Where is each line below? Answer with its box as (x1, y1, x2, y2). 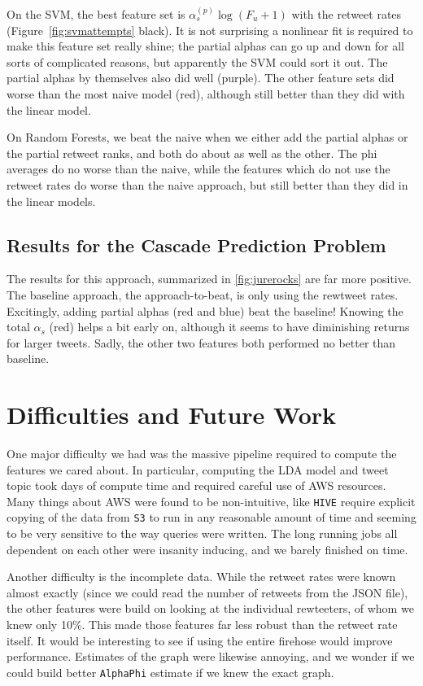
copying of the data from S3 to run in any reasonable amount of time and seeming (7, 509, 416, 526)
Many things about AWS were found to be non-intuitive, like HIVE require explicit (7, 492, 416, 509)
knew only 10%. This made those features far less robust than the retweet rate (7, 616, 398, 633)
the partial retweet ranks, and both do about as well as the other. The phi (7, 144, 377, 161)
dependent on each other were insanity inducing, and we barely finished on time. (7, 540, 408, 557)
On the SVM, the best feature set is (7, 6, 185, 22)
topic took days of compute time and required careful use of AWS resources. (7, 477, 386, 494)
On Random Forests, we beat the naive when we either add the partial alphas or (7, 129, 408, 146)
